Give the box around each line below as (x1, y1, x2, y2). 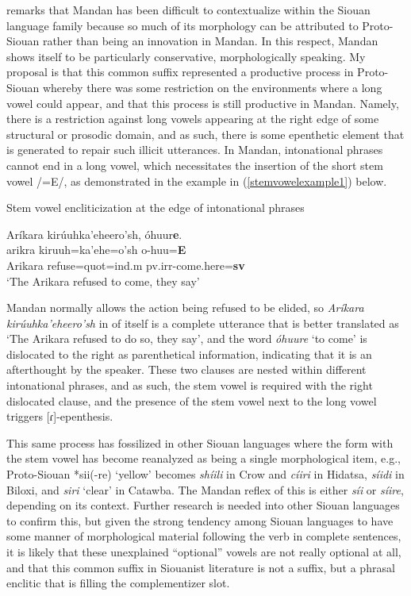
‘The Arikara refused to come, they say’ (6, 272, 200, 289)
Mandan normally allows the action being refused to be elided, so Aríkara (6, 299, 364, 316)
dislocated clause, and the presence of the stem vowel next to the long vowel (6, 392, 377, 409)
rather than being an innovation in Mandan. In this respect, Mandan (42, 33, 378, 49)
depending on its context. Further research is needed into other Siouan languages (6, 497, 400, 513)
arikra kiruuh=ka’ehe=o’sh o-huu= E (6, 241, 186, 258)
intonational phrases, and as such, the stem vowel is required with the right (6, 377, 373, 394)
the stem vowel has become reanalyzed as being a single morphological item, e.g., (6, 450, 401, 467)
